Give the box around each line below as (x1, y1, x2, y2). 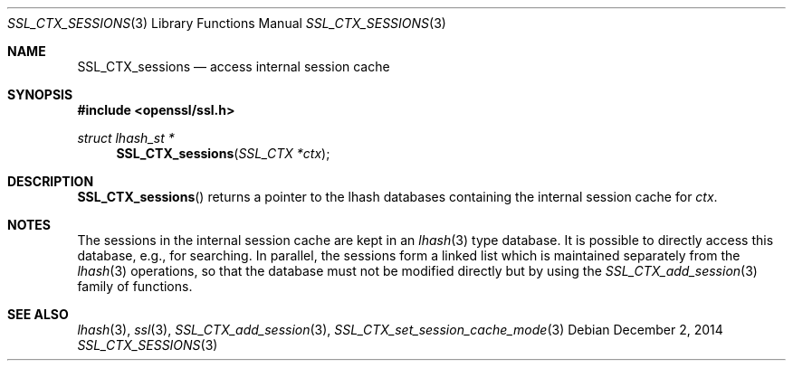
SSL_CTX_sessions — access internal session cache (77, 59, 390, 74)
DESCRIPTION (7, 174, 94, 189)
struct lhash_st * (77, 130, 175, 146)
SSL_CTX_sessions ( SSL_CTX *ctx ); (116, 146, 330, 161)
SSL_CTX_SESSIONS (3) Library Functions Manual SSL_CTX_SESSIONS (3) (7, 15, 446, 31)
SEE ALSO (7, 307, 69, 322)
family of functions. (77, 278, 193, 294)
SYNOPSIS (7, 87, 73, 102)
